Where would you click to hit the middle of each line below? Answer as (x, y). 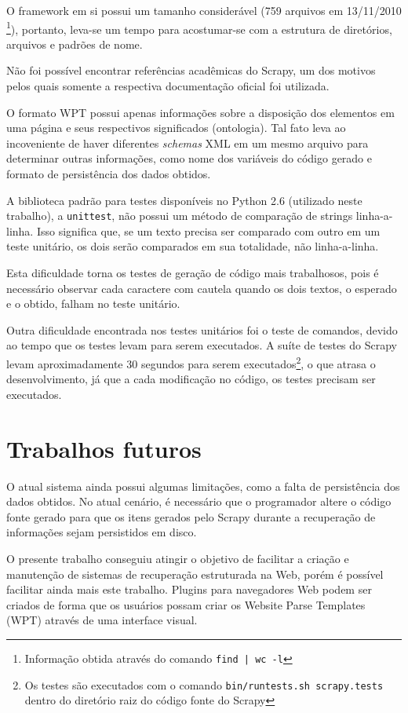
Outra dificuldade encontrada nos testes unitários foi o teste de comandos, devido (202, 329)
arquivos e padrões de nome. (75, 44)
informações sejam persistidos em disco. (102, 532)
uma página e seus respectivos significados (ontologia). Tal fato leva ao (176, 128)
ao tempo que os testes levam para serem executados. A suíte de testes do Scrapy (202, 345)
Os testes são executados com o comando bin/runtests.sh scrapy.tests (204, 684)
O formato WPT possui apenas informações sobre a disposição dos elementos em (200, 112)
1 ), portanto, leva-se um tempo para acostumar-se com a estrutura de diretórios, (199, 27)
